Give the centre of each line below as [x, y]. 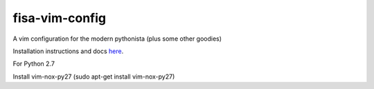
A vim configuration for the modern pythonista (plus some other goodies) [117, 39]
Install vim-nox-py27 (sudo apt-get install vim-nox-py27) [94, 77]
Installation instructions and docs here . [68, 51]
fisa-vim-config [60, 18]
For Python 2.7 [34, 64]
